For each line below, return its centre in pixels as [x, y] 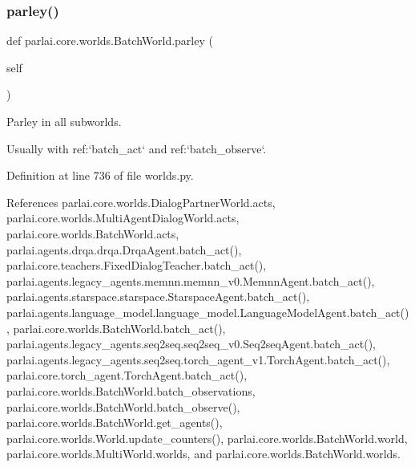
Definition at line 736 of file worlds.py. [100, 175]
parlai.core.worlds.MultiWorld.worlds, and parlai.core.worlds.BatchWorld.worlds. [203, 454]
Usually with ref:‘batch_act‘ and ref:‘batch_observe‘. [137, 148]
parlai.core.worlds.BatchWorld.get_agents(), [115, 422]
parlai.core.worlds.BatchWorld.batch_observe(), [123, 406]
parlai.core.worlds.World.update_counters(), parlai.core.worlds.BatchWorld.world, [207, 438]
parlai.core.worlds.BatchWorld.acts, [93, 233]
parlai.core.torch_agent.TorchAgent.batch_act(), [127, 375]
